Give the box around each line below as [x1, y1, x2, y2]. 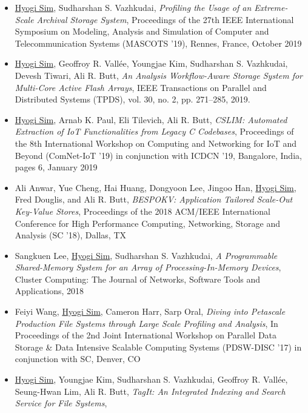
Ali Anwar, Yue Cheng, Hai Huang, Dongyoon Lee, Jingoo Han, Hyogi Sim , [15, 181, 296, 193]
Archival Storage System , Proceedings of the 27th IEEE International [36, 13, 294, 25]
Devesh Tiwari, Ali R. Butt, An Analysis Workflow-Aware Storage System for [15, 69, 303, 81]
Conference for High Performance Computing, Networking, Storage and [15, 217, 280, 229]
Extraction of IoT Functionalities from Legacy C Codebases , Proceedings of [15, 125, 294, 138]
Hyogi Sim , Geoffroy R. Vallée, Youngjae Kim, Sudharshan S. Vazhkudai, [15, 57, 288, 70]
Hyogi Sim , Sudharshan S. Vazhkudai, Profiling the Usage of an [15, 1, 252, 13]
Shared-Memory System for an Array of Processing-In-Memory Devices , [15, 261, 281, 274]
